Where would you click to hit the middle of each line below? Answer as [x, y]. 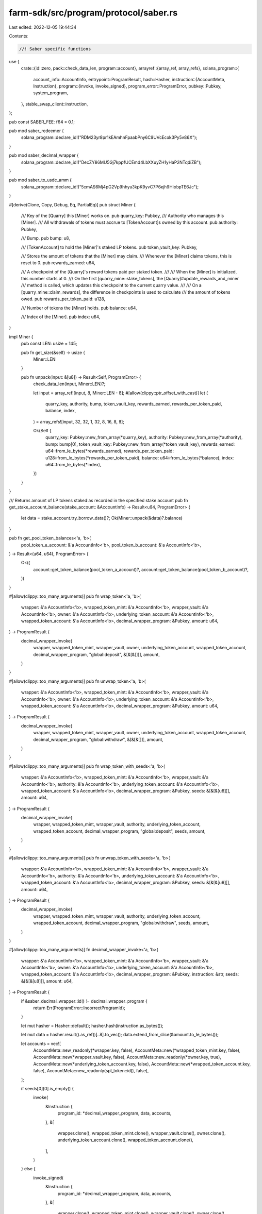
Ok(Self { [42, 431]
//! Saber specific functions [55, 49]
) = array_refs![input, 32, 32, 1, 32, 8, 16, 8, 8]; [79, 422]
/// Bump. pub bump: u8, [46, 238]
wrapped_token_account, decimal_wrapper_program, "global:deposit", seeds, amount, [119, 831]
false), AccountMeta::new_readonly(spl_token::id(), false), [91, 1071]
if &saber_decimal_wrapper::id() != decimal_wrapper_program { [84, 1001]
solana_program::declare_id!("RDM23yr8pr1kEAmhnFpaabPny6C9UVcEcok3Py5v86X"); [109, 137]
